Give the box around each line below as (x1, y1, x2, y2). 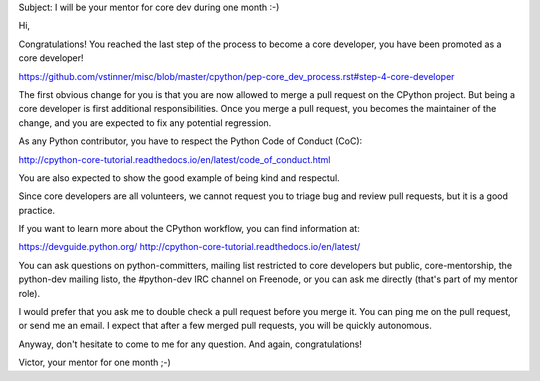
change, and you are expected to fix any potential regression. (18, 116, 272, 129)
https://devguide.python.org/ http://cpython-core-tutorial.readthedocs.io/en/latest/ (18, 241, 361, 253)
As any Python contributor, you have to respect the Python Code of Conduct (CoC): (18, 135, 363, 147)
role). (18, 287, 40, 299)
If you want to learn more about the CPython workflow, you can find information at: (18, 223, 360, 235)
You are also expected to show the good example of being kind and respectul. (18, 171, 340, 184)
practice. (18, 204, 55, 216)
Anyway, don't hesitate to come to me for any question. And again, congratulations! (18, 338, 362, 350)
